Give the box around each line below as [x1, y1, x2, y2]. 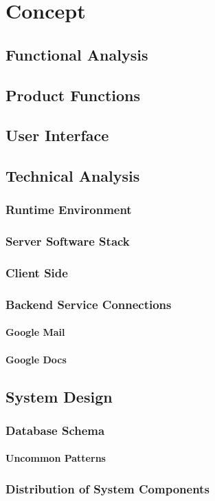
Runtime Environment [5, 201, 132, 218]
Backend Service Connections [5, 295, 172, 312]
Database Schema [5, 421, 105, 438]
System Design [5, 385, 113, 407]
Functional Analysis [5, 43, 148, 65]
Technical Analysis [5, 165, 140, 186]
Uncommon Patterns [5, 451, 106, 465]
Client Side [5, 264, 68, 281]
